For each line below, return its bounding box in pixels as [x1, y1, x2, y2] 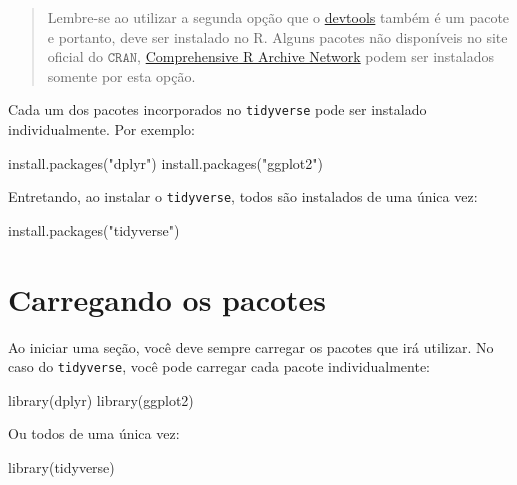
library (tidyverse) [8, 457, 115, 478]
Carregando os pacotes [8, 278, 327, 319]
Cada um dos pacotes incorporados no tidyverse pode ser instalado [8, 99, 427, 120]
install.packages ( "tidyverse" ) [8, 219, 180, 240]
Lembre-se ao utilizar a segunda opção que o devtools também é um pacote [47, 7, 510, 27]
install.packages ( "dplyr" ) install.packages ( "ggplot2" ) [8, 152, 323, 173]
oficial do [47, 46, 104, 67]
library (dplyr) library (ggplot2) [8, 389, 194, 410]
